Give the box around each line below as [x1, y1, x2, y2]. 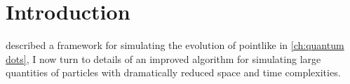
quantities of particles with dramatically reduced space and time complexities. [6, 65, 341, 80]
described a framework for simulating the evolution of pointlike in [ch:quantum [6, 38, 344, 52]
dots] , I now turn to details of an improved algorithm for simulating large [6, 51, 321, 66]
